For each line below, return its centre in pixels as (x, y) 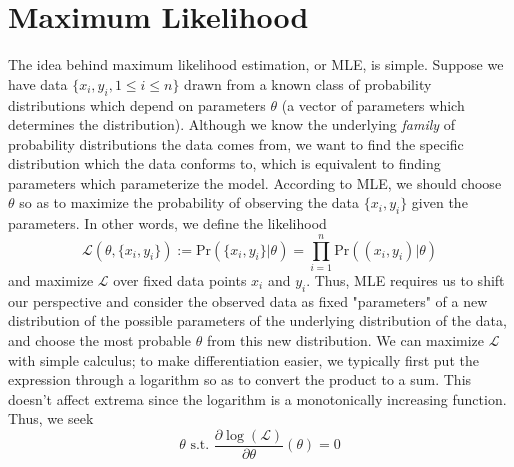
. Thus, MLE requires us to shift (405, 280)
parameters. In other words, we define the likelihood (167, 223)
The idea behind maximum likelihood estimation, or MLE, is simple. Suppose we (256, 64)
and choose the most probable (99, 339)
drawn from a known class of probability (308, 83)
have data (38, 83)
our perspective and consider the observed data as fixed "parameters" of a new (248, 300)
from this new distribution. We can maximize (345, 339)
